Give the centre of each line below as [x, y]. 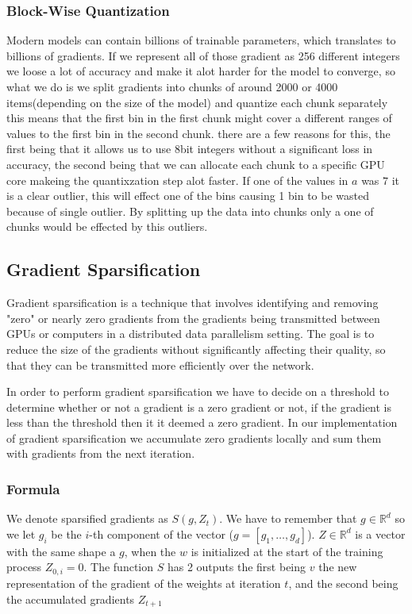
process [24, 567]
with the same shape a [61, 551]
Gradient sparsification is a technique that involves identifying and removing [193, 303]
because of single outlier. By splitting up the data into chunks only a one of [190, 211]
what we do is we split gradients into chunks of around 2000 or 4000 [172, 86]
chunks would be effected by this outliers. [107, 226]
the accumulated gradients [71, 599]
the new [338, 567]
